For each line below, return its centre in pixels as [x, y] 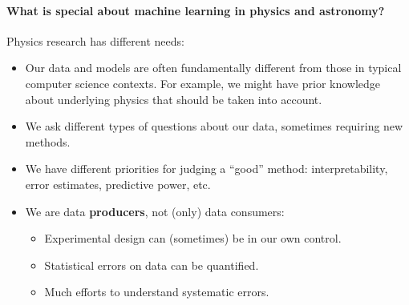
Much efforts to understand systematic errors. [157, 292]
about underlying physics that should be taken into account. [174, 99]
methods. [48, 141]
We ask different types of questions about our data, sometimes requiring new [214, 126]
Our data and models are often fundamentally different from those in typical [213, 68]
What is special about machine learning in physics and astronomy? [196, 10]
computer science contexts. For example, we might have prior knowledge [203, 83]
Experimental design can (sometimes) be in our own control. [193, 238]
